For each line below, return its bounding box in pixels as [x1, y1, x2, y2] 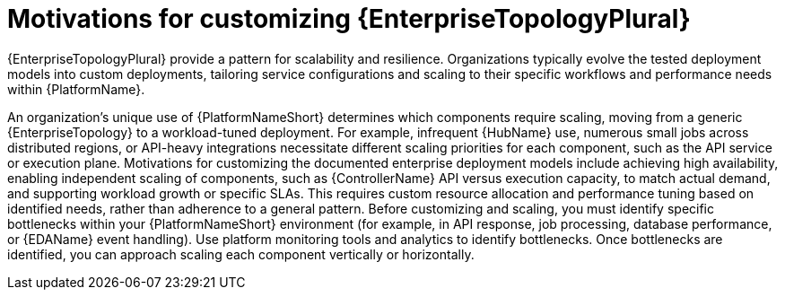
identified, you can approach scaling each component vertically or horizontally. [7, 246, 475, 262]
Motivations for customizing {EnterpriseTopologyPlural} [7, 4, 691, 34]
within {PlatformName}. [7, 81, 145, 97]
